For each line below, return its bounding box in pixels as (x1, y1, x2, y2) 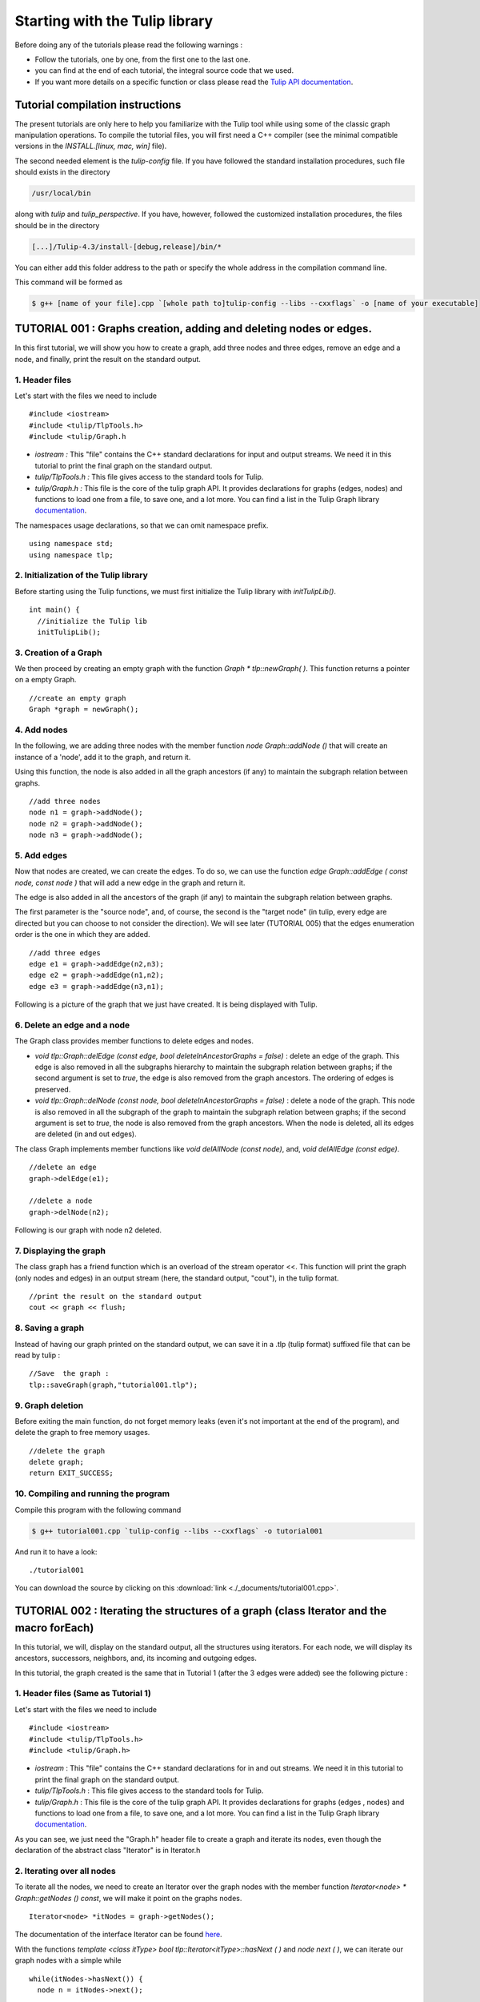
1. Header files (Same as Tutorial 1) (14, 1688, 151, 1699)
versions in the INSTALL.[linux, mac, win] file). (14, 141, 167, 151)
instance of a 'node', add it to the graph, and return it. (14, 752, 191, 762)
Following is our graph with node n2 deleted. (14, 1225, 162, 1235)
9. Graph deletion (14, 1400, 84, 1411)
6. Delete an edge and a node (14, 1019, 130, 1031)
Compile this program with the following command (14, 1505, 182, 1514)
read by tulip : (14, 1350, 60, 1360)
